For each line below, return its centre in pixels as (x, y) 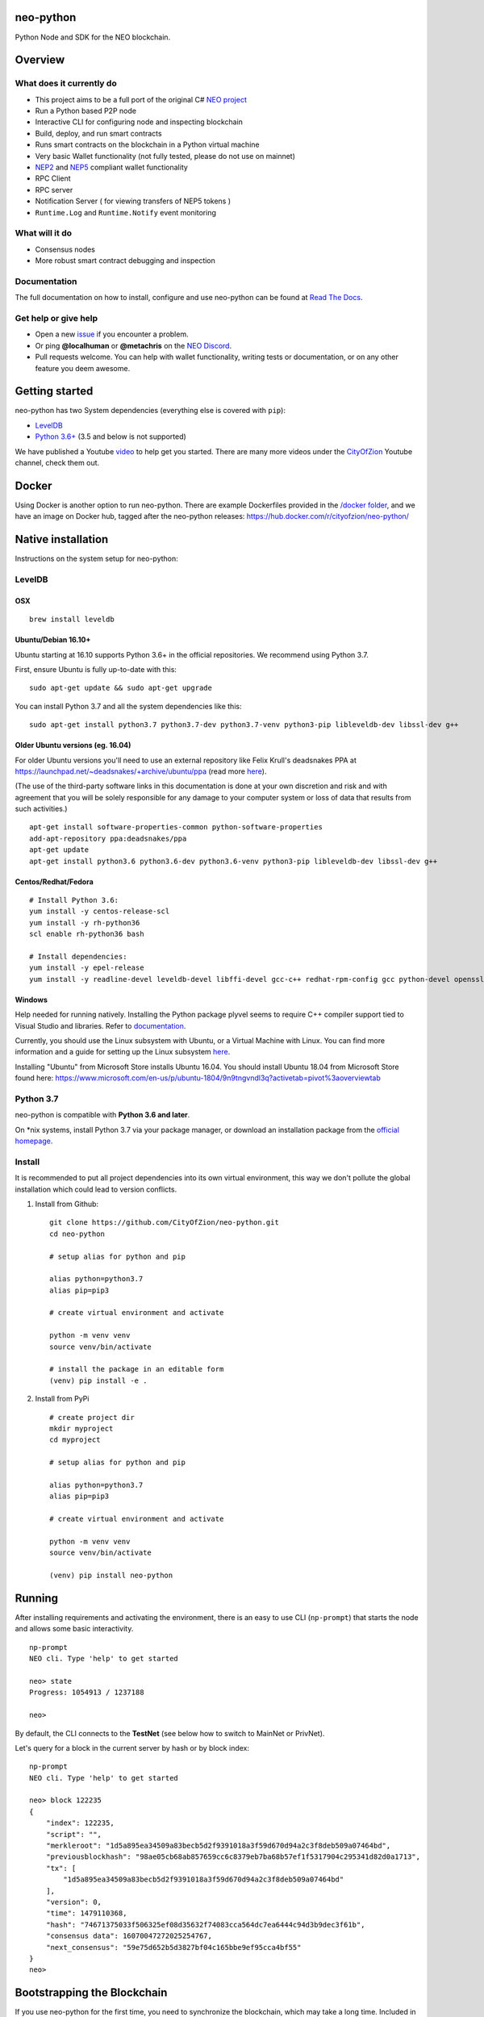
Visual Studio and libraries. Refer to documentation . (100, 1025)
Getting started (54, 391)
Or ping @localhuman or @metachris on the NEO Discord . (134, 345)
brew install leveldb (72, 620)
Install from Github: (67, 1204)
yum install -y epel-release (87, 968)
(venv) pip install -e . (98, 1380)
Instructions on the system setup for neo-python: (97, 559)
